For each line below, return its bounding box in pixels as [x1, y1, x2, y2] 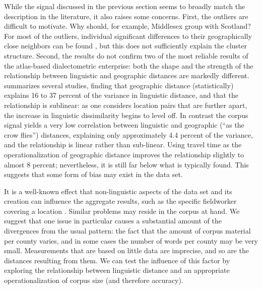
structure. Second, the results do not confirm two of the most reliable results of [4, 50, 248, 61]
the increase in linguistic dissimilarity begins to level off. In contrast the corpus [4, 109, 248, 120]
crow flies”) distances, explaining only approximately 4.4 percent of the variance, [4, 129, 253, 140]
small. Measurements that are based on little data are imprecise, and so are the [4, 245, 249, 256]
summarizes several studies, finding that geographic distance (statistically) [4, 80, 234, 90]
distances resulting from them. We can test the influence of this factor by [4, 255, 230, 265]
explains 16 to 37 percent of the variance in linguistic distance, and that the [4, 90, 239, 100]
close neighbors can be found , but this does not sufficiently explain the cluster [4, 40, 247, 51]
